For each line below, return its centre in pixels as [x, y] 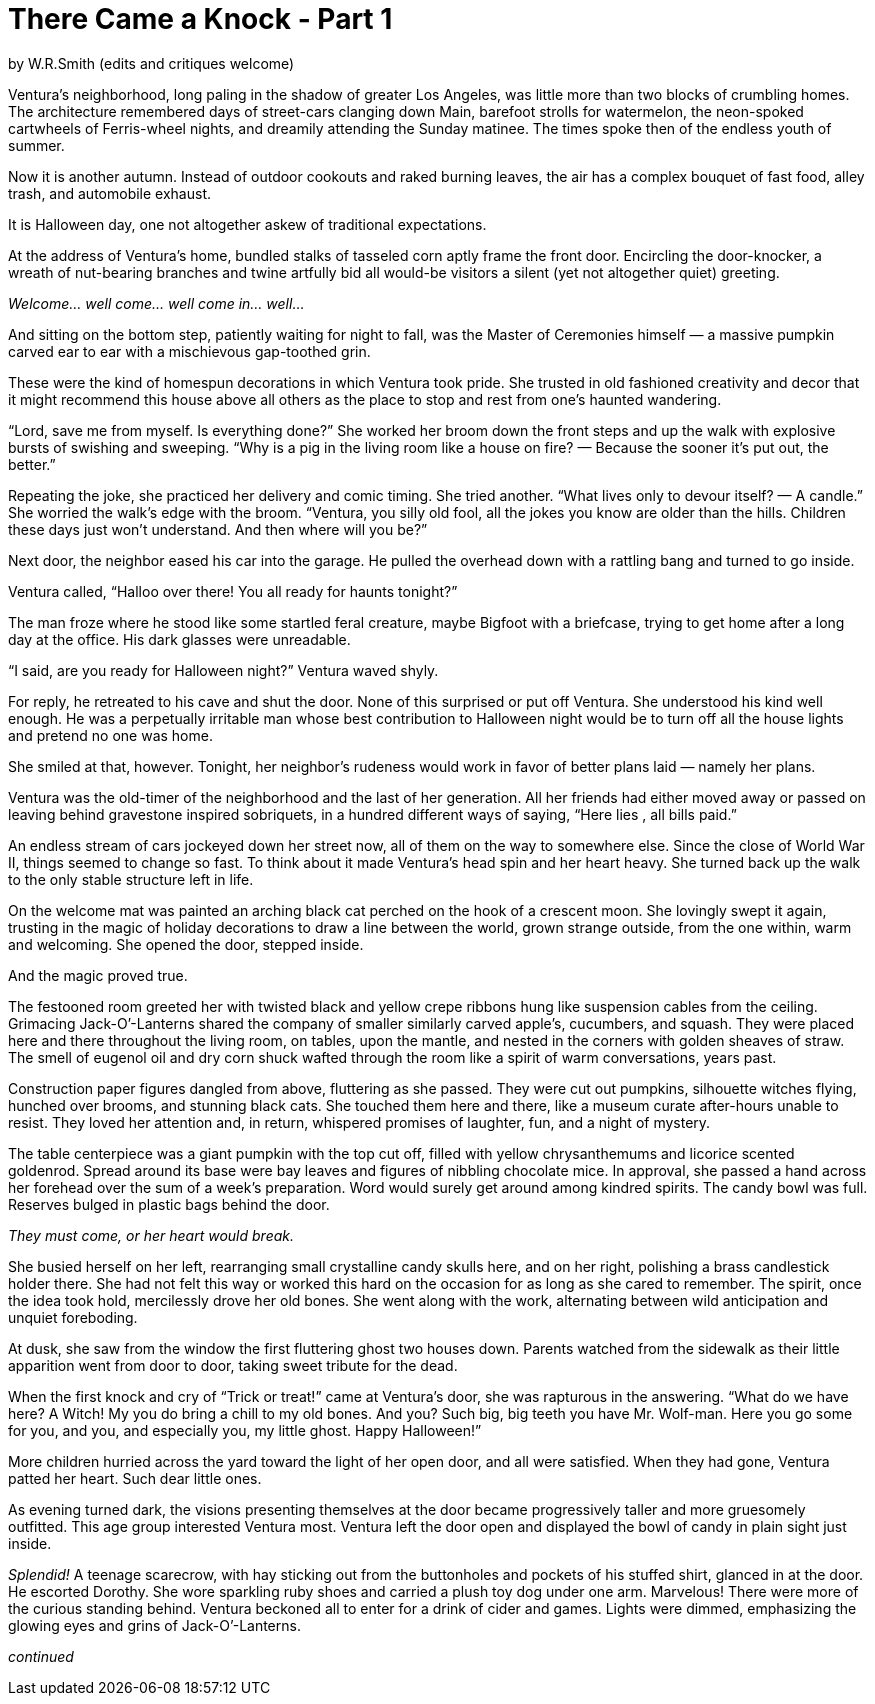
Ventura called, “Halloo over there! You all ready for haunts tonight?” [233, 591]
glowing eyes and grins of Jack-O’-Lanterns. [154, 1625]
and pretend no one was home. [110, 735]
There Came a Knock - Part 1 [200, 19]
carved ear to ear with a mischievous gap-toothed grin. [189, 351]
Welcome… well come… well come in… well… [156, 303]
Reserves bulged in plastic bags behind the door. [169, 1204]
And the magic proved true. [98, 975]
